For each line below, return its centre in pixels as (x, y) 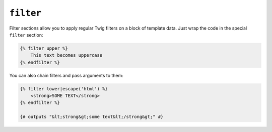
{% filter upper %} (44, 48)
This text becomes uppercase (66, 55)
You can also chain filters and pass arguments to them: (66, 75)
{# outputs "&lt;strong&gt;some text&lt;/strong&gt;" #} (92, 117)
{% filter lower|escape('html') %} (64, 89)
